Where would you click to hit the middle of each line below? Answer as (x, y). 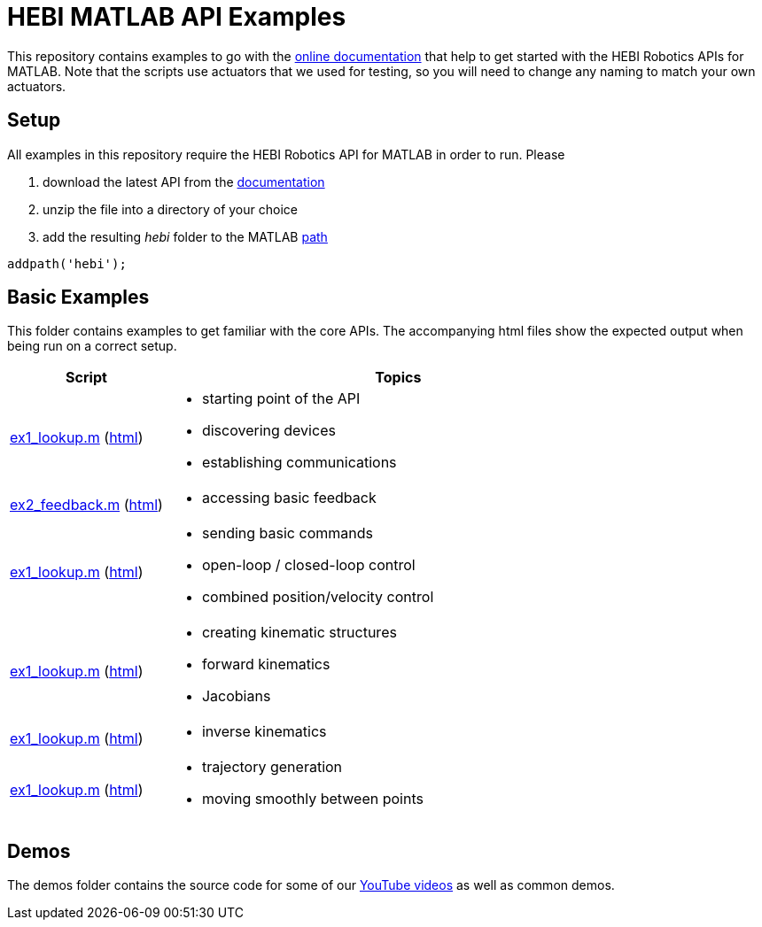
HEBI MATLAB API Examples (177, 17)
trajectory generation (272, 767)
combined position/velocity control (318, 597)
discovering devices (268, 431)
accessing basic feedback (289, 498)
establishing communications (299, 463)
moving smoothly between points (312, 799)
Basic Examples (78, 297)
